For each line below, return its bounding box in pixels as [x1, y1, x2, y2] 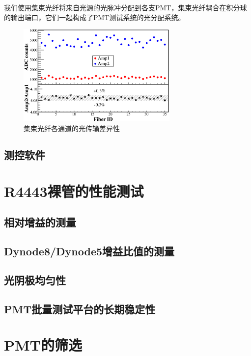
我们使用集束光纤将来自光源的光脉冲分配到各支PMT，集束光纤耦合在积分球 [4, 2, 247, 12]
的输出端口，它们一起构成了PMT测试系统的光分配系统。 [4, 12, 185, 22]
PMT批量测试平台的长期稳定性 [4, 301, 156, 316]
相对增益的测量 [4, 215, 76, 230]
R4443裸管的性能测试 [4, 181, 144, 201]
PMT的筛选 [4, 335, 82, 355]
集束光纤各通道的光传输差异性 [24, 123, 120, 134]
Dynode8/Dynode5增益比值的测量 [4, 243, 175, 258]
